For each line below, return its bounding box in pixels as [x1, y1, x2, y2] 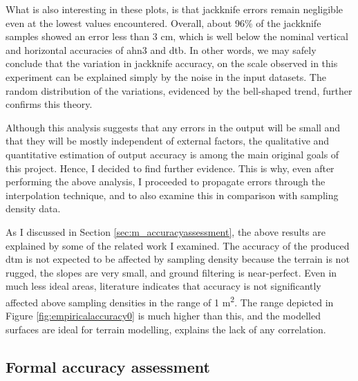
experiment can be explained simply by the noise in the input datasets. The [6, 69, 326, 84]
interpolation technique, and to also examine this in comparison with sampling [6, 187, 339, 202]
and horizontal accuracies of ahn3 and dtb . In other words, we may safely [6, 42, 317, 57]
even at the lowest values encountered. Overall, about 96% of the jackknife [6, 15, 321, 30]
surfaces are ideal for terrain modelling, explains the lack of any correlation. [6, 322, 326, 336]
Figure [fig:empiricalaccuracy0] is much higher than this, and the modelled [6, 308, 321, 323]
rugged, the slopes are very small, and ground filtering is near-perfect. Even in [6, 265, 337, 279]
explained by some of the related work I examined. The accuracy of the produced [6, 238, 350, 252]
